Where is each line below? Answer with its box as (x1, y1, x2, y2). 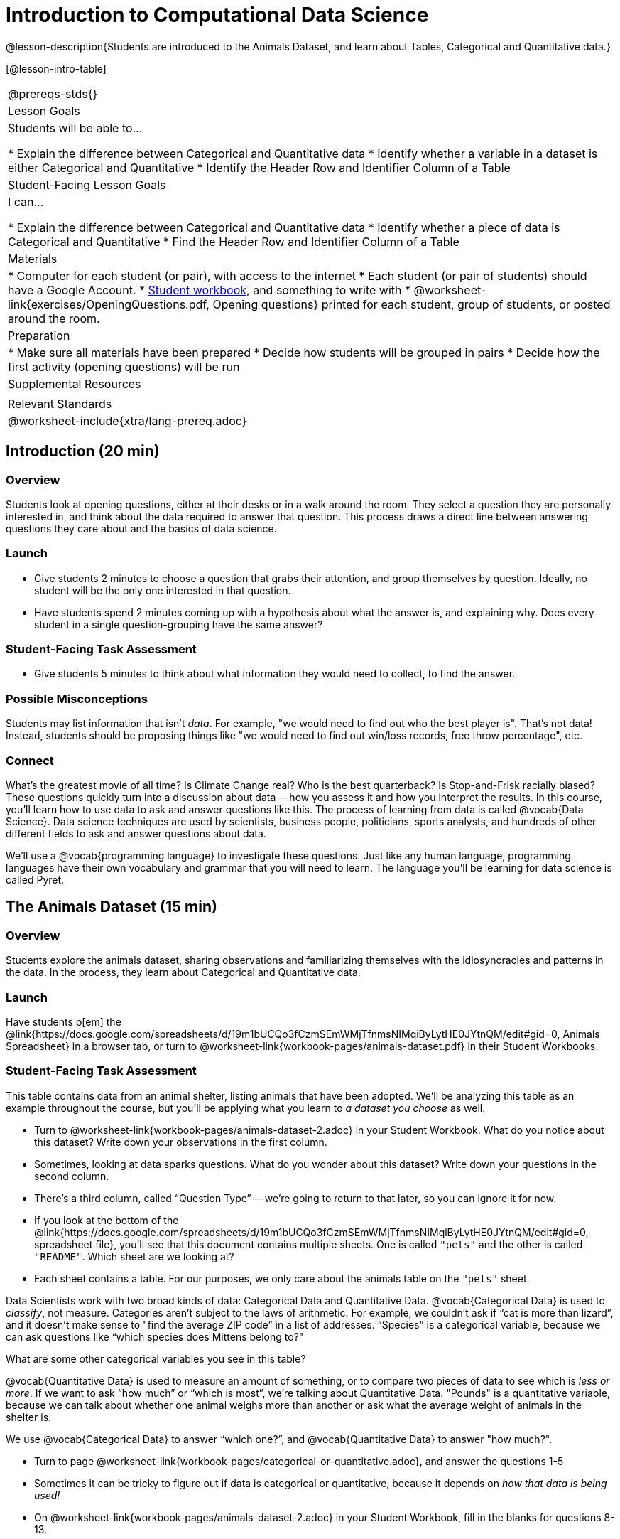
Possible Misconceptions (6, 691, 148, 706)
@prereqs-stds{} (8, 86, 98, 101)
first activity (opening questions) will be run (8, 359, 240, 374)
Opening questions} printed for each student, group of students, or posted (212, 296, 611, 311)
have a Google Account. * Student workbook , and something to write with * (8, 282, 410, 297)
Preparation (8, 328, 70, 343)
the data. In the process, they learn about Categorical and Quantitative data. (6, 966, 361, 979)
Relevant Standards (8, 396, 112, 411)
